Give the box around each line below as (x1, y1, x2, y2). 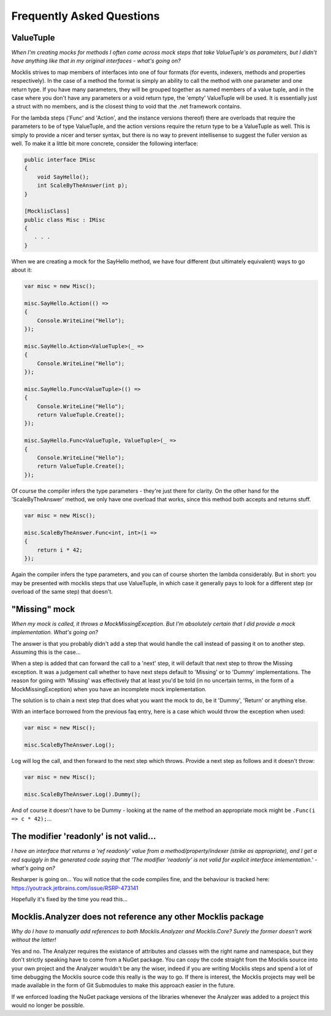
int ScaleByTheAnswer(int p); (37, 182, 128, 189)
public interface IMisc (24, 156, 96, 163)
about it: (11, 267, 32, 274)
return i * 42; (37, 546, 83, 553)
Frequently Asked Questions (11, 9, 160, 23)
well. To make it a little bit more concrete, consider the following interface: (11, 140, 199, 147)
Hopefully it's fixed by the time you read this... (11, 895, 128, 903)
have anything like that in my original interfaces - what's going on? (11, 57, 181, 64)
